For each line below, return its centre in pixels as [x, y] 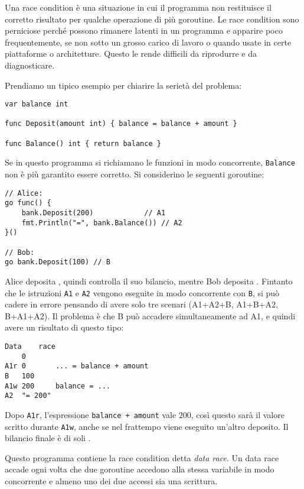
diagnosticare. [30, 65]
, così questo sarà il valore [238, 414]
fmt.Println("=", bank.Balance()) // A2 [102, 223]
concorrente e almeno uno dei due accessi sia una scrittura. [111, 481]
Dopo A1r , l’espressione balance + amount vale [91, 414]
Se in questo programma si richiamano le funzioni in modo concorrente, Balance [150, 162]
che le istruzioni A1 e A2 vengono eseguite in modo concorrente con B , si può [142, 292]
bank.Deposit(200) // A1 [94, 213]
